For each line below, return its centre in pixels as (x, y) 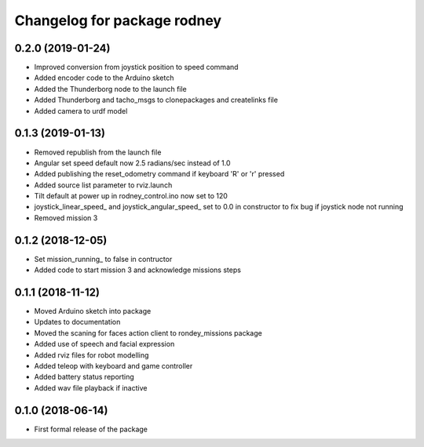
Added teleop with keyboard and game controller (113, 366)
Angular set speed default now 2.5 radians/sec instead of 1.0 (132, 163)
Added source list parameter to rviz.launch (103, 185)
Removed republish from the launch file (98, 152)
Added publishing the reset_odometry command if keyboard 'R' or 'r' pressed (159, 174)
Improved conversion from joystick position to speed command (136, 67)
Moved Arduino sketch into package (93, 311)
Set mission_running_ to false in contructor (103, 259)
